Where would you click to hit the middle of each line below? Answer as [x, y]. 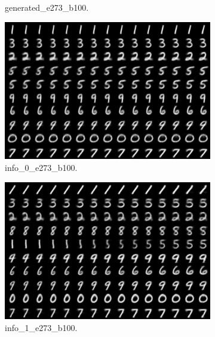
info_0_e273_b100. [41, 168]
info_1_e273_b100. [41, 328]
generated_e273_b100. [47, 7]
